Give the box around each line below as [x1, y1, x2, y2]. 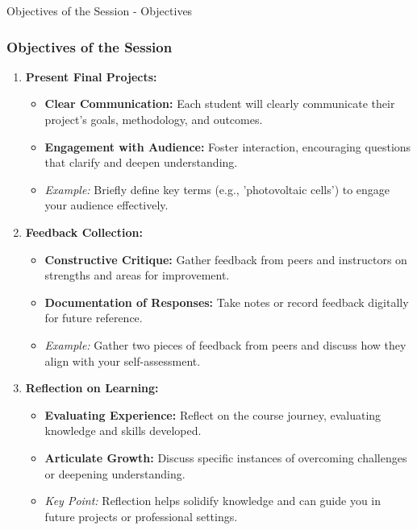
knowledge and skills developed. [44, 422, 202, 439]
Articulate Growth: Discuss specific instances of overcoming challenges [44, 449, 407, 466]
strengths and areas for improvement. [44, 267, 230, 284]
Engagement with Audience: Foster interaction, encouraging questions [44, 138, 411, 155]
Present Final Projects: [25, 68, 157, 85]
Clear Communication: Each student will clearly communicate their [44, 95, 395, 112]
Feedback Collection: [25, 223, 143, 240]
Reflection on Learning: [25, 379, 159, 396]
